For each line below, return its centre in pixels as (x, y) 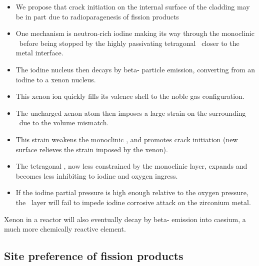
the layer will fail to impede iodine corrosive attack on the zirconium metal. (133, 202)
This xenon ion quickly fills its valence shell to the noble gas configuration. (130, 96)
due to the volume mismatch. (64, 123)
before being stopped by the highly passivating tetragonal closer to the (129, 43)
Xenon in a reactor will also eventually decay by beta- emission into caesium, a (125, 219)
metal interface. (39, 53)
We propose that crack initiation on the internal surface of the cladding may (133, 6)
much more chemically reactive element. (65, 229)
